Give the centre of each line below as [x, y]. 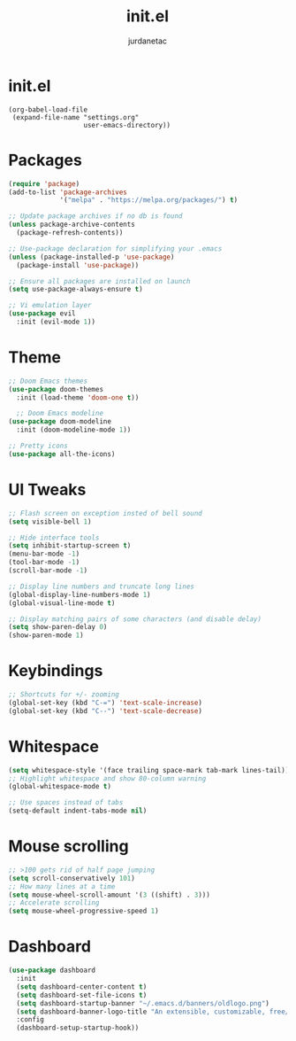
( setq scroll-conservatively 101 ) [72, 878]
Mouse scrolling [68, 847]
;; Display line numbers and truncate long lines [102, 587]
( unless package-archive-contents [72, 225]
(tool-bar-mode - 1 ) [44, 563]
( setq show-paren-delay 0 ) [58, 627]
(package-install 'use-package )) [78, 265]
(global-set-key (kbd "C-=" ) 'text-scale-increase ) [105, 703]
